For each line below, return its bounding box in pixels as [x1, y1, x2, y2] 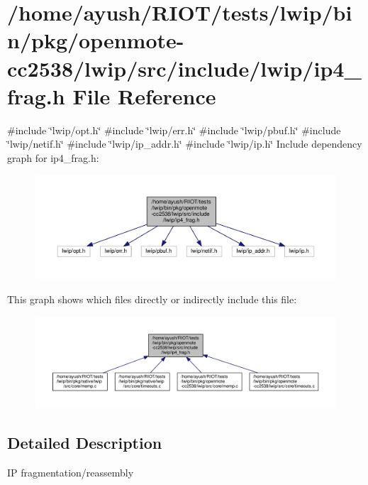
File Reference [72, 81, 216, 110]
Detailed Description [7, 431, 162, 453]
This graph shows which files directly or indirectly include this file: [7, 292, 297, 307]
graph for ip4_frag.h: [7, 150, 99, 165]
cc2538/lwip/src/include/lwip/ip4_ [7, 53, 362, 82]
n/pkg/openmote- [7, 26, 184, 55]
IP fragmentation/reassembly [7, 464, 134, 479]
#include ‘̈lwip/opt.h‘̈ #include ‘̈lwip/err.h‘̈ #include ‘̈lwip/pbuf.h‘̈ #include [7, 122, 341, 137]
